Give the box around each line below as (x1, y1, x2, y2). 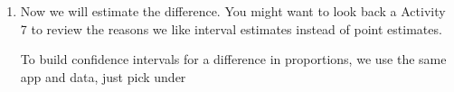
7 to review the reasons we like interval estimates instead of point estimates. (20, 19, 442, 38)
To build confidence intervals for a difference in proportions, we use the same (20, 50, 447, 69)
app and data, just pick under (20, 67, 186, 86)
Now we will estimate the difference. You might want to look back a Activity (20, 2, 446, 20)
